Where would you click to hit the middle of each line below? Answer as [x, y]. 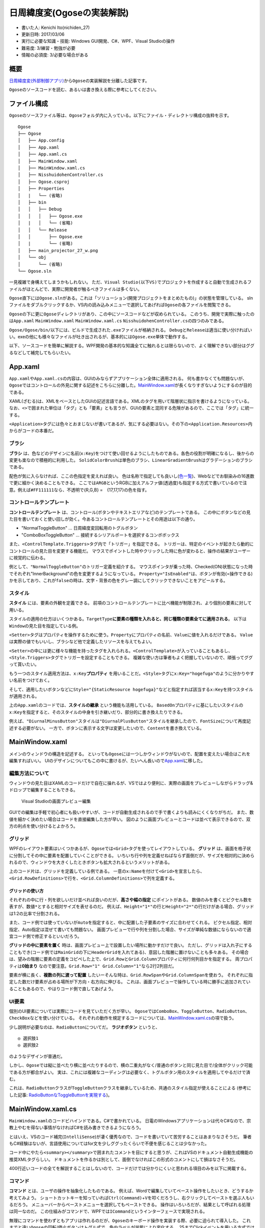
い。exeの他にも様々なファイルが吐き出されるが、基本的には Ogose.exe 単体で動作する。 [99, 337]
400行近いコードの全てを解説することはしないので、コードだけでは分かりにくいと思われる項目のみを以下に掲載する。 [129, 1169]
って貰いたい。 [24, 664]
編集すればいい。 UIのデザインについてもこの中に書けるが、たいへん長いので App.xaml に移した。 [107, 760]
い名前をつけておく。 [31, 680]
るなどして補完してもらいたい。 [41, 352]
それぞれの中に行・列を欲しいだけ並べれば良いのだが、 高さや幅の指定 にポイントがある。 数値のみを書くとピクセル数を [131, 900]
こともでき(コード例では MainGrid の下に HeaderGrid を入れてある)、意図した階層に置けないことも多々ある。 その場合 [129, 952]
